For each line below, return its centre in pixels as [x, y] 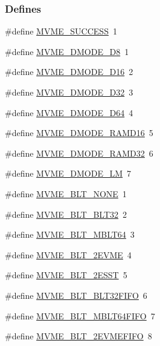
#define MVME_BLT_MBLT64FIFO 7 [80, 315]
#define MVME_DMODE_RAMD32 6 [79, 153]
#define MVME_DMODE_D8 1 [67, 51]
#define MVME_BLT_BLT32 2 [66, 214]
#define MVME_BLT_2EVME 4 [68, 254]
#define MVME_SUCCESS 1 [61, 31]
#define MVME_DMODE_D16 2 [69, 72]
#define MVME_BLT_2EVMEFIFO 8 [78, 336]
